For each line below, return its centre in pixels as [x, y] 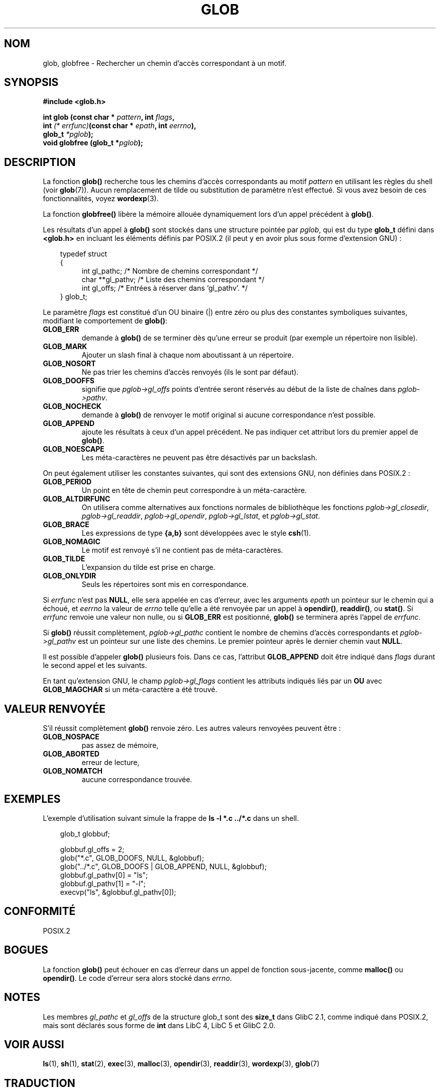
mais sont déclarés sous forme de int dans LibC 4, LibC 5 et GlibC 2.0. [159, 1025]
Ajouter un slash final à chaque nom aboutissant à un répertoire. [188, 355]
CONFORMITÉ [40, 911]
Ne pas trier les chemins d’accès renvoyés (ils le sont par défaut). [190, 372]
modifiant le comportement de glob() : [105, 321]
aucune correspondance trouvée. [137, 780]
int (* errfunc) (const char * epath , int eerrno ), [120, 126]
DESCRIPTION [40, 162]
